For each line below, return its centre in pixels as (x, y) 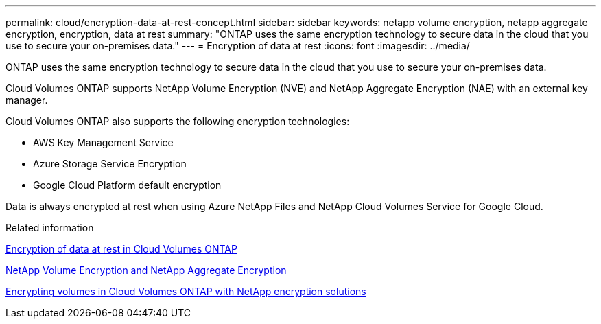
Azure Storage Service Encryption (110, 164)
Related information (50, 228)
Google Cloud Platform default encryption (127, 185)
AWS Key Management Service (103, 142)
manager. (27, 100)
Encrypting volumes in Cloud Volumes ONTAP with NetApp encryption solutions (186, 291)
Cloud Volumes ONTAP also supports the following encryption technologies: (178, 121)
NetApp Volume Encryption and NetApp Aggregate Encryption (146, 270)
